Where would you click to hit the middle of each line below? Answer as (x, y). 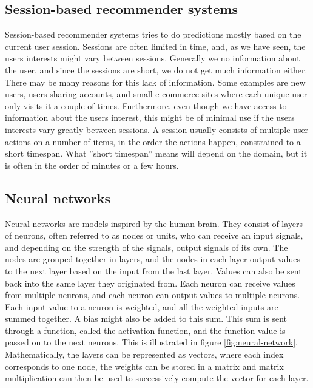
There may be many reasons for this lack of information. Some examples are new (155, 82)
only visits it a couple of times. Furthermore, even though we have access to (146, 105)
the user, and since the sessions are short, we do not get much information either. (156, 70)
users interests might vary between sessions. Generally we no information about (153, 58)
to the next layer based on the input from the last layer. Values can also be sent (153, 271)
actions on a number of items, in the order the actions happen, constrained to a (153, 141)
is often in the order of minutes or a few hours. (92, 165)
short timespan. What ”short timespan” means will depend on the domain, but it (156, 153)
